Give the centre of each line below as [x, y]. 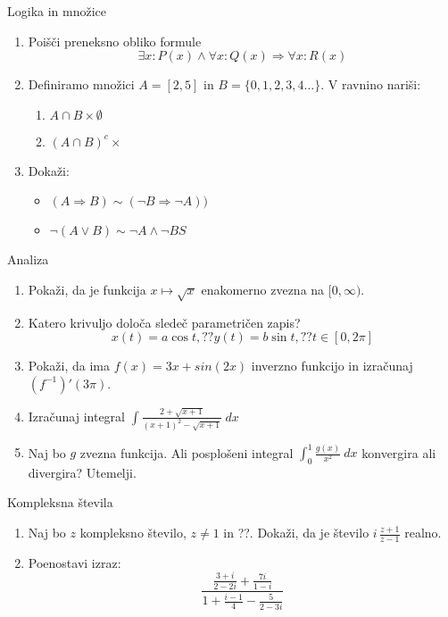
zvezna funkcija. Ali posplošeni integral [187, 452]
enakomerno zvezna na [263, 289]
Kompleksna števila [60, 502]
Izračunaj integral [77, 416]
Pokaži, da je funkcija [87, 289]
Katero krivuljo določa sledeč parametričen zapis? [164, 322]
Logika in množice [57, 11]
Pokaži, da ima [69, 366]
